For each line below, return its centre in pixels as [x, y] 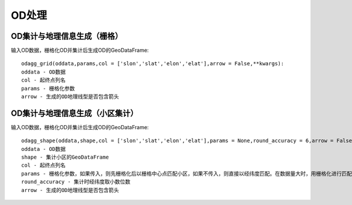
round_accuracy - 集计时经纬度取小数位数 [76, 182]
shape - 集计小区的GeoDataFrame [65, 157]
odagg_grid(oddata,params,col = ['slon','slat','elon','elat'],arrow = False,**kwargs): [153, 64]
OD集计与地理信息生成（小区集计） [75, 113]
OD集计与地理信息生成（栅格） [67, 36]
